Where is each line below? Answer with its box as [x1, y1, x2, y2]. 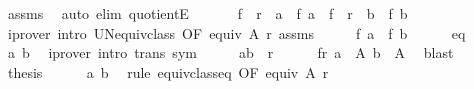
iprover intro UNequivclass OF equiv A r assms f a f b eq [7, 22, 466, 43]
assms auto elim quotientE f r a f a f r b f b [7, 3, 408, 23]
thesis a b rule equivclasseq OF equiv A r [7, 61, 329, 82]
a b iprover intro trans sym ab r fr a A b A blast [7, 42, 454, 63]
